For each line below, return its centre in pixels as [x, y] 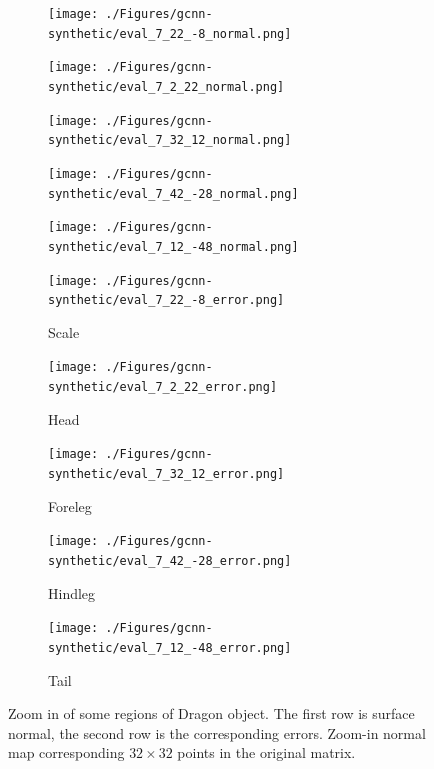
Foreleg [70, 505]
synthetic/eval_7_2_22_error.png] [163, 387]
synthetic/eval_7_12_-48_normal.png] [173, 246]
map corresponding [66, 752]
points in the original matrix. [266, 752]
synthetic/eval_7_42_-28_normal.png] [173, 193]
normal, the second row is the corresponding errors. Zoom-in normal [217, 732]
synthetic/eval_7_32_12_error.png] [166, 474]
